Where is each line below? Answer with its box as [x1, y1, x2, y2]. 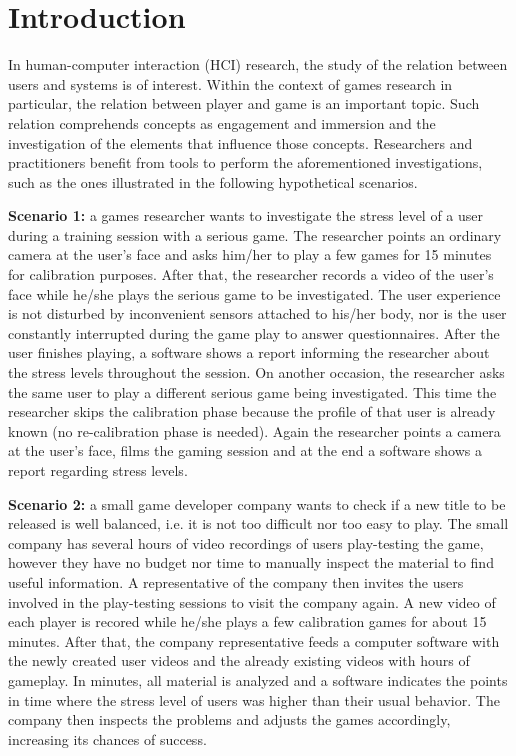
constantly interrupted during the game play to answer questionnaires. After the [8, 322, 500, 343]
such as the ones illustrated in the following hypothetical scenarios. [8, 171, 418, 192]
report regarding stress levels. [8, 460, 188, 480]
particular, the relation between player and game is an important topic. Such [8, 93, 480, 114]
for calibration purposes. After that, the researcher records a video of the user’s [8, 264, 494, 285]
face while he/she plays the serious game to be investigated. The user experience [8, 283, 501, 304]
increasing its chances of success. [8, 728, 207, 749]
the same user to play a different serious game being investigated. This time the [8, 381, 497, 402]
